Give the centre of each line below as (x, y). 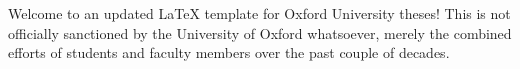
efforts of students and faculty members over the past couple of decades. (229, 52)
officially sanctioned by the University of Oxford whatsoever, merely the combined (260, 32)
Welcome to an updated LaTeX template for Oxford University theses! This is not (259, 13)
